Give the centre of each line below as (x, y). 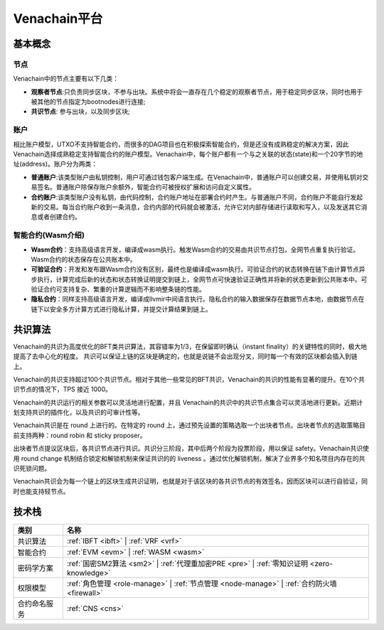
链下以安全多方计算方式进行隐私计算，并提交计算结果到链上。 (121, 309)
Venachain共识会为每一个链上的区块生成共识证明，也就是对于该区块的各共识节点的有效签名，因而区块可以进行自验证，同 (191, 481)
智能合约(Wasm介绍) (49, 235)
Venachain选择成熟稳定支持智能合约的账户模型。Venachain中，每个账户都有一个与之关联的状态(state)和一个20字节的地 (188, 154)
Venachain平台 (58, 18)
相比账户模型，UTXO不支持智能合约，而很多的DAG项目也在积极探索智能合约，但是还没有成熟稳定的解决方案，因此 (181, 144)
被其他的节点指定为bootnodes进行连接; (88, 102)
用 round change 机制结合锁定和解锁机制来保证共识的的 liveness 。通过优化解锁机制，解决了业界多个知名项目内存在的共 (189, 458)
